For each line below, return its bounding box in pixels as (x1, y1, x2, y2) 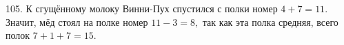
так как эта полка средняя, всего (202, 14, 338, 29)
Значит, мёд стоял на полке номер (6, 14, 148, 29)
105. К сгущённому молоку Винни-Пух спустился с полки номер (6, 1, 278, 15)
